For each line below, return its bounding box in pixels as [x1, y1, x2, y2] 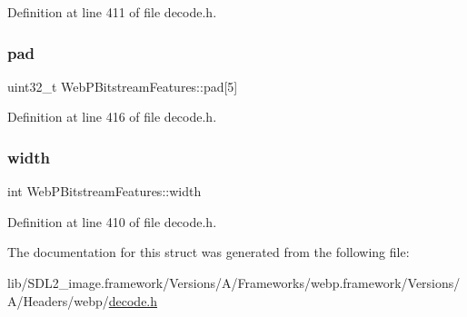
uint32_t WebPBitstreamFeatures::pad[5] [7, 76, 238, 95]
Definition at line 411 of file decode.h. [7, 3, 217, 21]
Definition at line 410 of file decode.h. [7, 212, 217, 231]
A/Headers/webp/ [7, 291, 109, 310]
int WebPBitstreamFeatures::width [7, 182, 202, 201]
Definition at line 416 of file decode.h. [7, 107, 217, 126]
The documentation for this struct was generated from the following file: [7, 243, 410, 262]
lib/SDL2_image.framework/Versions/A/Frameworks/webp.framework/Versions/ [7, 273, 461, 292]
